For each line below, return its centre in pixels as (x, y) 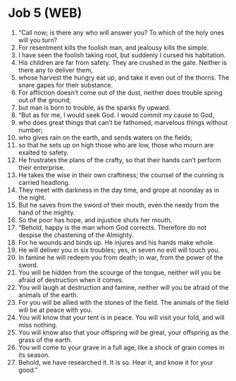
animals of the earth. (48, 295)
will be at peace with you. (55, 310)
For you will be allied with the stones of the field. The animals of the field (123, 302)
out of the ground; (44, 99)
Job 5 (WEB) (45, 13)
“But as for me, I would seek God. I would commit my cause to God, (116, 115)
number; (30, 130)
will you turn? (38, 40)
